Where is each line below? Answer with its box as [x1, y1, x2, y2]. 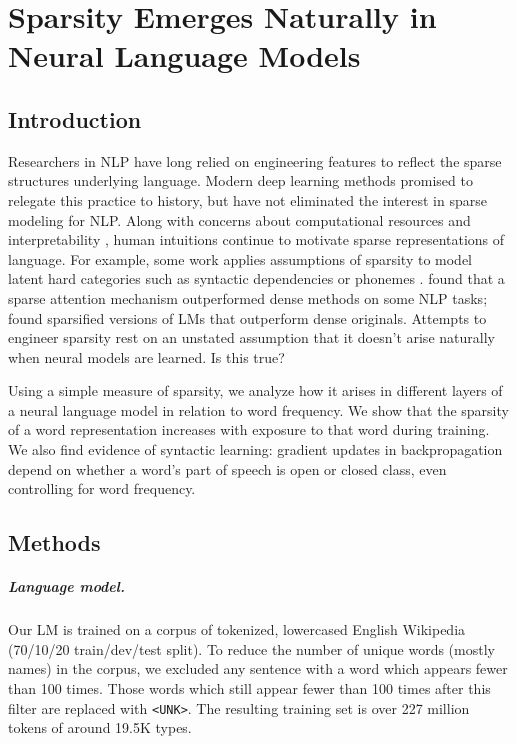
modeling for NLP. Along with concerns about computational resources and [8, 209, 471, 230]
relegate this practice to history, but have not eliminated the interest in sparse [8, 189, 487, 210]
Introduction [8, 103, 142, 134]
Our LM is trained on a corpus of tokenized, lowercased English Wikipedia [8, 619, 466, 640]
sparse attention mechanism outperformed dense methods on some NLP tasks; [8, 287, 488, 308]
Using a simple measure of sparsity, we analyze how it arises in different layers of [8, 380, 503, 401]
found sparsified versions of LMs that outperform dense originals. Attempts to [8, 307, 487, 328]
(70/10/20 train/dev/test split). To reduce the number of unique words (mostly [8, 638, 495, 659]
